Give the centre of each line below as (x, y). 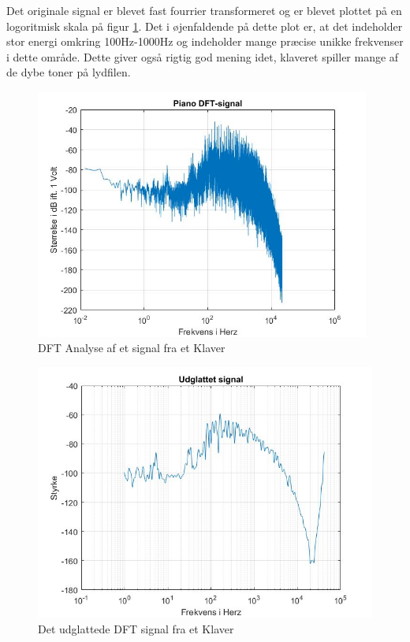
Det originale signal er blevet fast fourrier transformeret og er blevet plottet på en (204, 10)
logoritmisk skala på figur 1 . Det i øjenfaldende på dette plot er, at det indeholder (205, 26)
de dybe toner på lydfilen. (69, 72)
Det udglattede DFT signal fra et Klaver (136, 628)
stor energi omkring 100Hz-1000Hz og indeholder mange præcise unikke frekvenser (205, 41)
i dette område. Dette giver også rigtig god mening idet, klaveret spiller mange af (203, 56)
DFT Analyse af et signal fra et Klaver (132, 348)
